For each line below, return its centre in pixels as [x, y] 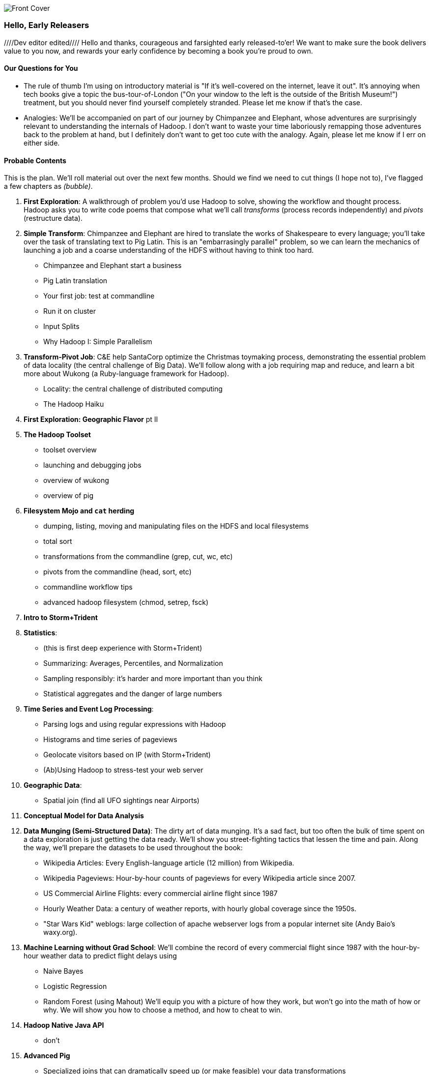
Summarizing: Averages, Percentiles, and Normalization [133, 663]
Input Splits [61, 327]
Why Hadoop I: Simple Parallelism [98, 342]
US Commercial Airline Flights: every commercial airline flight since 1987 [160, 894]
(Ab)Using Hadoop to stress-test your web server [123, 770]
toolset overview [70, 450]
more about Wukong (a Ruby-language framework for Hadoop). [126, 374]
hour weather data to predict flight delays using [100, 956]
